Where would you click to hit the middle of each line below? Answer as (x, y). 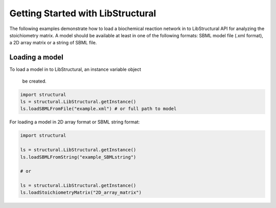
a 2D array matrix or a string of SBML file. (53, 43)
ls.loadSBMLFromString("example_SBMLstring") (78, 157)
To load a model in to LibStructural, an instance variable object (75, 69)
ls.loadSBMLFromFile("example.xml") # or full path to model (98, 109)
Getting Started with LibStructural (83, 13)
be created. (34, 81)
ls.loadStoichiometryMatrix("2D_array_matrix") (81, 193)
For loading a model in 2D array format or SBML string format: (75, 122)
